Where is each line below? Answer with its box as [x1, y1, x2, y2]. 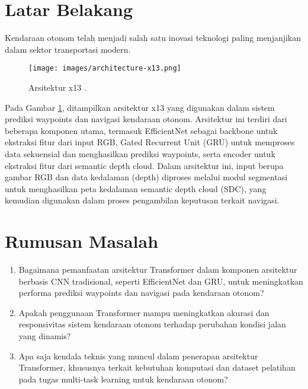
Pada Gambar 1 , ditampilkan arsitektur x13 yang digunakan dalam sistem [5, 101, 275, 113]
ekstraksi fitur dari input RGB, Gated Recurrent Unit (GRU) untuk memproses [5, 136, 295, 148]
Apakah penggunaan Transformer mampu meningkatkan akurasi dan [18, 306, 269, 318]
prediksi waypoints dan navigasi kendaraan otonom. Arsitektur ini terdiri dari [5, 113, 287, 125]
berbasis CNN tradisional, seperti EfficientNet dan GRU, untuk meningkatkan [18, 275, 303, 287]
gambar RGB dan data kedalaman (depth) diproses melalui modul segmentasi [5, 171, 288, 183]
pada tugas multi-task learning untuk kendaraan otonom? [18, 372, 228, 385]
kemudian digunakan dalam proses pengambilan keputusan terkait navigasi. [5, 194, 280, 206]
